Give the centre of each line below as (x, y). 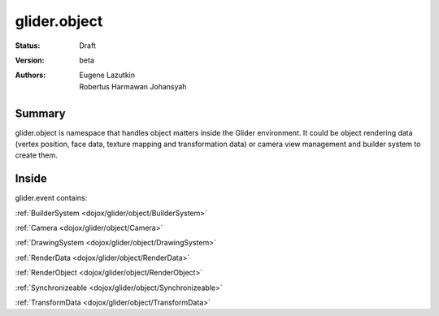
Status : (28, 45)
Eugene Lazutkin (107, 75)
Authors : (30, 75)
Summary (40, 113)
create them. (37, 155)
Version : (30, 60)
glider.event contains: (51, 198)
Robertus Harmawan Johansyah (133, 86)
